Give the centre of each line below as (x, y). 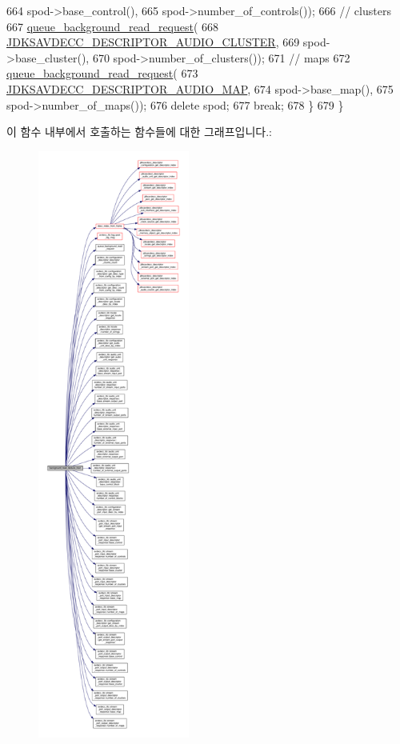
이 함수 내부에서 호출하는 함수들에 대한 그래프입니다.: (139, 132)
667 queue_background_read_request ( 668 (113, 26)
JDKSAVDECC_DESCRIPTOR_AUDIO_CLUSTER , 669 (153, 42)
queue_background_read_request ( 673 (102, 73)
